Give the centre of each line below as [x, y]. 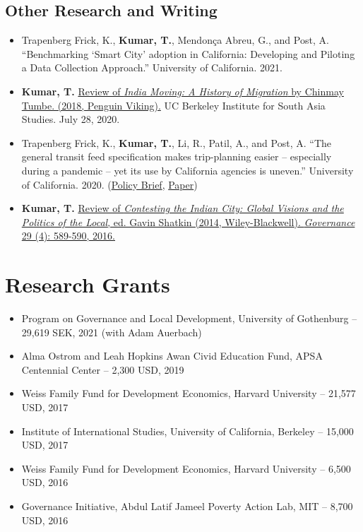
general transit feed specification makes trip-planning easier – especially [177, 156]
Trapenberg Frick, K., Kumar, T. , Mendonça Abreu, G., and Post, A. [175, 40]
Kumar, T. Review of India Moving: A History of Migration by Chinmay [183, 91]
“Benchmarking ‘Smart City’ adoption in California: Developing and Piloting [188, 53]
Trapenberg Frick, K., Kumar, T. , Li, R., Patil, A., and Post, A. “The [176, 142]
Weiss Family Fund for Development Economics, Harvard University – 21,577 [189, 393]
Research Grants [88, 284]
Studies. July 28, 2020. [71, 119]
